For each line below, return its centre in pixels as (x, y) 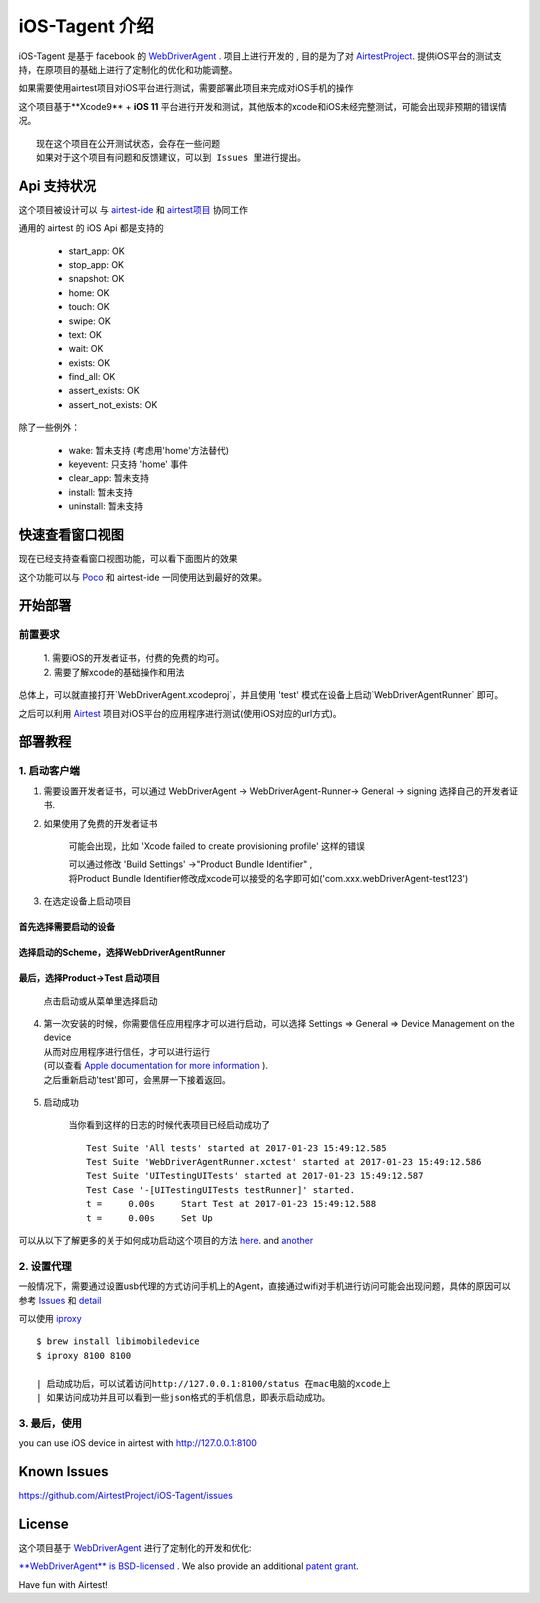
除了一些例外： (49, 427)
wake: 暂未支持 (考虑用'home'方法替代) (149, 450)
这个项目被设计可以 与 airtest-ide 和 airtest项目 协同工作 (133, 209)
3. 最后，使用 (50, 1423)
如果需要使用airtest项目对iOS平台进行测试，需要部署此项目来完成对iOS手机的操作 (186, 88)
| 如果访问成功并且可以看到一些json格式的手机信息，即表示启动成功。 (183, 1397)
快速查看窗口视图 (71, 535)
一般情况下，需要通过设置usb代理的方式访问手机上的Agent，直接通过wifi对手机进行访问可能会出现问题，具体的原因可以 (264, 1286)
